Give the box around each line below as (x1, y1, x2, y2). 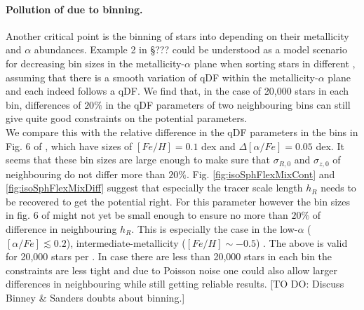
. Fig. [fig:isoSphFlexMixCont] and (187, 166, 335, 181)
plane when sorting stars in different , (194, 55, 356, 70)
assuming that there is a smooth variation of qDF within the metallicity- (6, 69, 318, 84)
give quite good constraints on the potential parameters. (6, 111, 248, 126)
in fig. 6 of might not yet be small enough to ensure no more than (6, 208, 288, 222)
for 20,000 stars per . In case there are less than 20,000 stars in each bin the (6, 249, 332, 264)
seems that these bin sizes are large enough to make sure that (6, 152, 270, 167)
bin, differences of (6, 97, 81, 112)
